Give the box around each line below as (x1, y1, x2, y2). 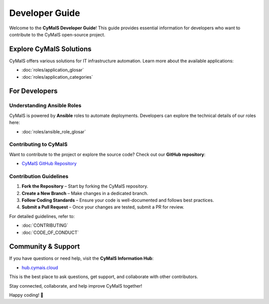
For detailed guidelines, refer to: (9, 213, 75, 219)
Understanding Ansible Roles (9, 102, 82, 109)
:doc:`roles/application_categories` (21, 74, 93, 80)
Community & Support (9, 242, 80, 251)
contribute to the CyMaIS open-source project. (9, 31, 106, 37)
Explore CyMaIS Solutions (9, 45, 92, 53)
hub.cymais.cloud (21, 264, 58, 271)
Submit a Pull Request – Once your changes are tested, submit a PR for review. (21, 204, 184, 210)
